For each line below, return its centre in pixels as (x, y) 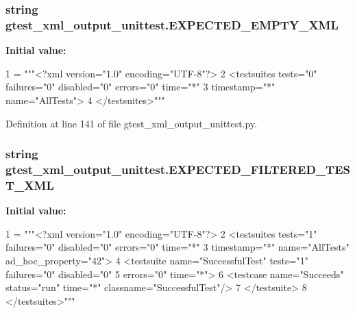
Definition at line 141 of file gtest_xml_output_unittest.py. (132, 123)
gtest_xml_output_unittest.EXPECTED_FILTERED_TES (178, 169)
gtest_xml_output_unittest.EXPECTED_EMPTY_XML (172, 24)
